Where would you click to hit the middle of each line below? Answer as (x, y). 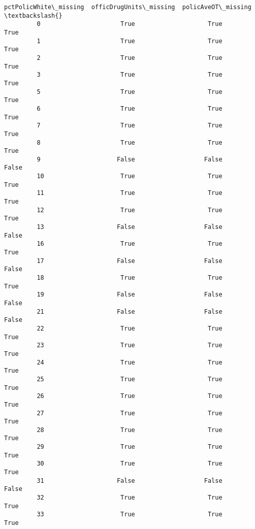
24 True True (130, 362)
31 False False (130, 481)
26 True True (130, 396)
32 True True (130, 498)
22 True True (130, 328)
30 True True (130, 464)
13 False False (130, 227)
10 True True (130, 176)
